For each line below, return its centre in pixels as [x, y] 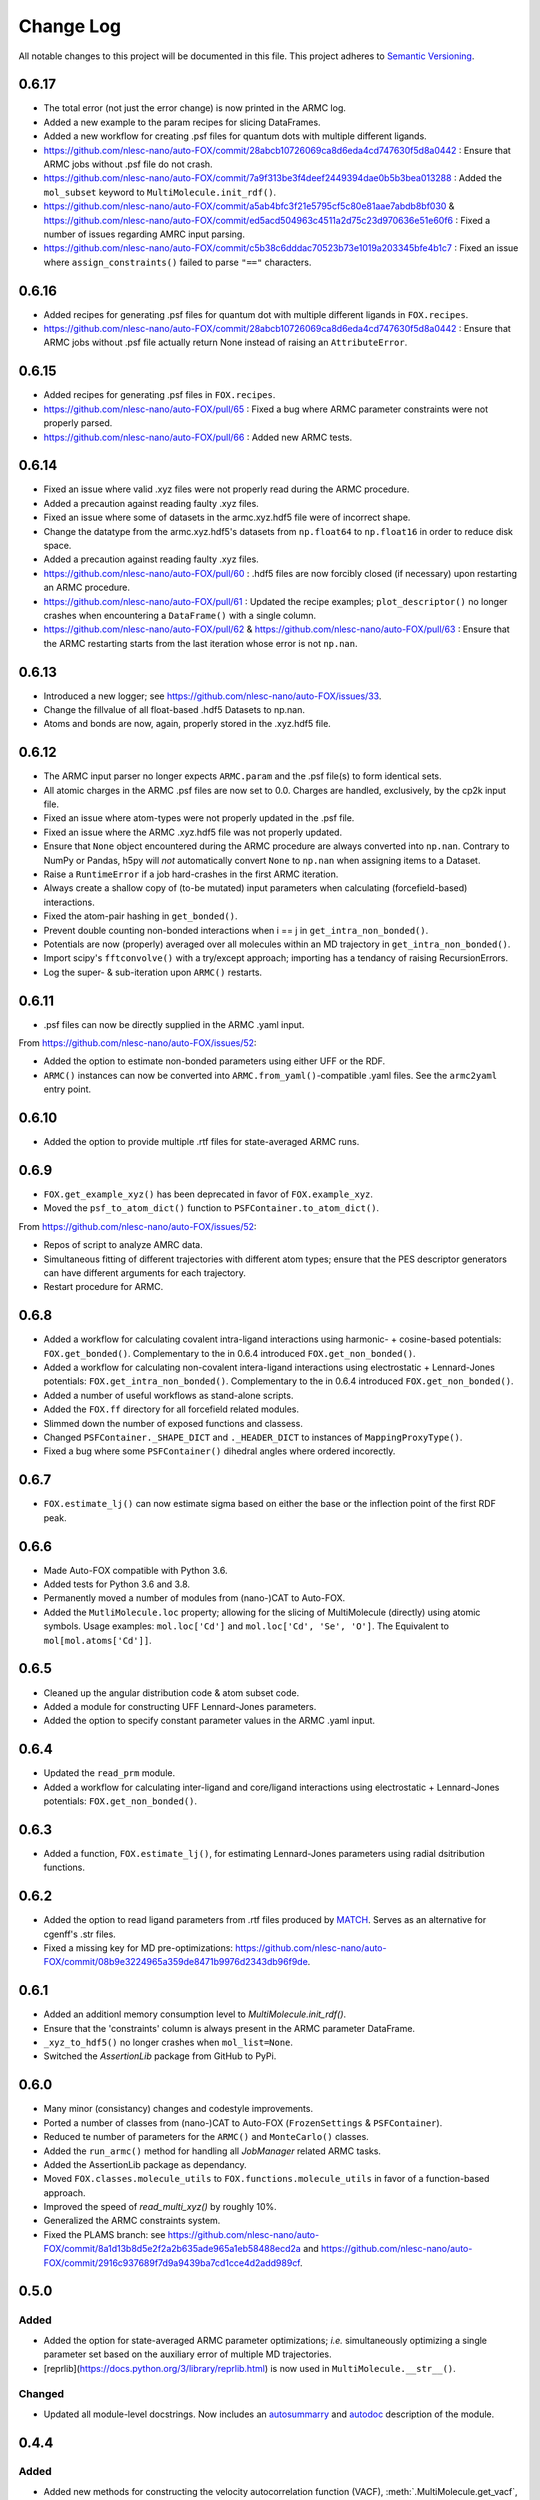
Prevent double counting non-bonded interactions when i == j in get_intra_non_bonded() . [236, 930]
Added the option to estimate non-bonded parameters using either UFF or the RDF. [214, 1061]
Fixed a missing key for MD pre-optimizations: [138, 1947]
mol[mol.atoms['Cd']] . [97, 1640]
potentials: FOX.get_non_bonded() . [120, 1801]
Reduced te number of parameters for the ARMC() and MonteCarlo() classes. [206, 2137]
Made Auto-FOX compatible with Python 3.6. [136, 1570]
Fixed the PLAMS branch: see [104, 2234]
